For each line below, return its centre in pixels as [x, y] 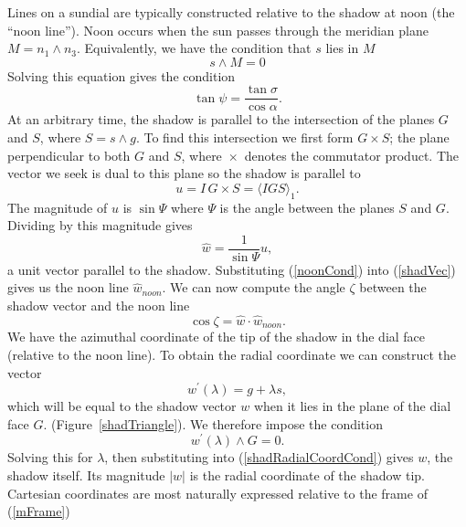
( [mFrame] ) [39, 511]
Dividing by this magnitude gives [100, 225]
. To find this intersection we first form [244, 137]
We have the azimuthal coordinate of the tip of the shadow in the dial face [217, 337]
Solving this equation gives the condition [122, 75]
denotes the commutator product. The [351, 155]
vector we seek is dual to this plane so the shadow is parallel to [184, 173]
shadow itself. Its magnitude [86, 475]
